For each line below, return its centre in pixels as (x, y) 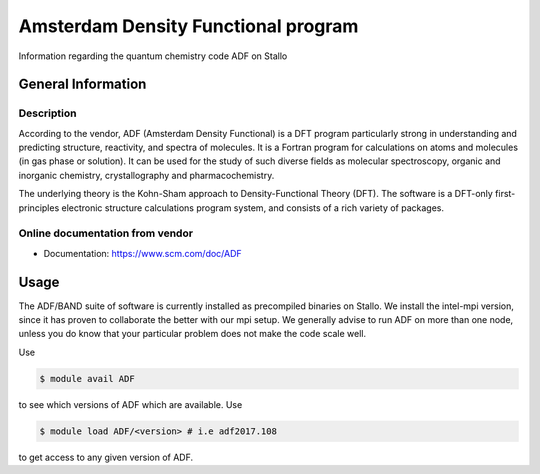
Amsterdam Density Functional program (188, 26)
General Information (82, 84)
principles (39, 207)
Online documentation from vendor (106, 233)
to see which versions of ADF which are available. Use (130, 404)
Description (47, 113)
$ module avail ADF (87, 378)
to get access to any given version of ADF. (106, 457)
